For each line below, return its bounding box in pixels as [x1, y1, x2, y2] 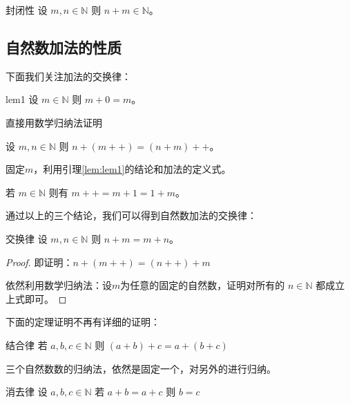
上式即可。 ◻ [6, 291, 67, 306]
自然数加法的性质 [6, 36, 121, 57]
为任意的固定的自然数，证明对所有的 [120, 278, 285, 292]
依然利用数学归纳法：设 [6, 278, 112, 292]
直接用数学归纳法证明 [6, 115, 102, 129]
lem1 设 [6, 92, 39, 106]
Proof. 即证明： [6, 254, 73, 269]
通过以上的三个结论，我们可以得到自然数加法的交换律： [6, 208, 257, 223]
